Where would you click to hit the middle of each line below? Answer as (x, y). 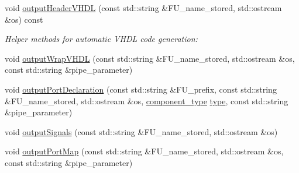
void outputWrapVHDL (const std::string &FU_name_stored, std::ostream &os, (150, 58)
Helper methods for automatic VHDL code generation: (101, 39)
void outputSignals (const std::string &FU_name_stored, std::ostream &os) (141, 131)
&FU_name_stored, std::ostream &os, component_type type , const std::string (147, 100)
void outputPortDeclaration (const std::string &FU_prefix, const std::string (141, 89)
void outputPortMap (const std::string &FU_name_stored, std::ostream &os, (144, 151)
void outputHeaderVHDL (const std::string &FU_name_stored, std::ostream (143, 8)
